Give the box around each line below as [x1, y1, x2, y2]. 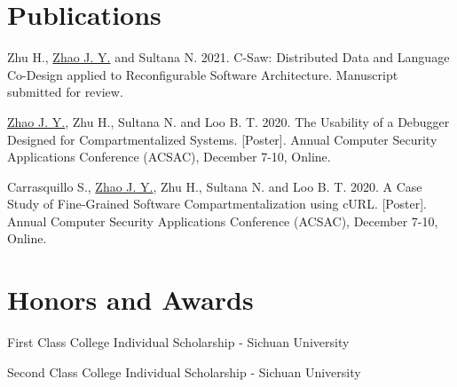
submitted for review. [7, 83, 123, 101]
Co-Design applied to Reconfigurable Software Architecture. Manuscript [7, 65, 398, 83]
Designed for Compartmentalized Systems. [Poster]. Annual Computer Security [7, 130, 437, 148]
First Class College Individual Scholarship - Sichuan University [7, 333, 350, 351]
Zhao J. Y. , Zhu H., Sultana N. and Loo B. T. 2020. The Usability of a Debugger [7, 112, 450, 130]
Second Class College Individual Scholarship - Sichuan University [7, 362, 361, 381]
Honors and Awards [7, 281, 254, 318]
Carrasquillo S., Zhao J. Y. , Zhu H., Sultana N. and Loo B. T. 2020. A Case [7, 177, 422, 195]
